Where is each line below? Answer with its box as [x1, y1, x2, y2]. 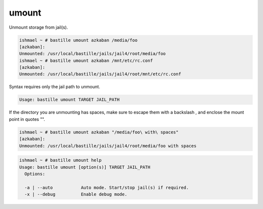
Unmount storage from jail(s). [9, 24, 68, 30]
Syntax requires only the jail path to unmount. [9, 84, 100, 90]
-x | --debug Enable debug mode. [24, 191, 128, 197]
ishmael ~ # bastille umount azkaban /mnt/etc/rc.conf [19, 57, 153, 63]
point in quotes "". [9, 116, 45, 122]
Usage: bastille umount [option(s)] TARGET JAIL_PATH [19, 164, 150, 170]
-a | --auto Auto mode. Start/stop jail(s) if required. [24, 185, 189, 190]
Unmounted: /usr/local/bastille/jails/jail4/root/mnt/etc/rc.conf [19, 71, 181, 77]
